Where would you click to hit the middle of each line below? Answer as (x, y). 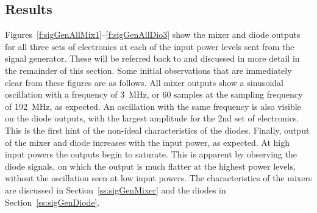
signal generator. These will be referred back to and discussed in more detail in (152, 58)
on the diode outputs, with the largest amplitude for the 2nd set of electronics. (152, 118)
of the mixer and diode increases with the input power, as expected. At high (148, 142)
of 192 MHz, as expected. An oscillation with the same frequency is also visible (153, 106)
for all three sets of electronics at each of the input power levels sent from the (150, 46)
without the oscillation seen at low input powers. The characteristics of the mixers (158, 178)
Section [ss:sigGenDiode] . (52, 202)
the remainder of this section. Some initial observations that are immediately (148, 70)
